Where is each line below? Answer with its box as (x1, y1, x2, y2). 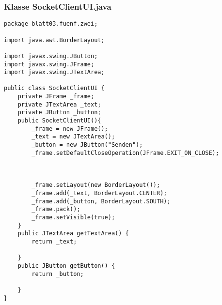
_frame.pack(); (32, 206, 80, 213)
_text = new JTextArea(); (32, 133, 115, 140)
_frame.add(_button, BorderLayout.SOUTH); (32, 198, 171, 205)
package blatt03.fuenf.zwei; (4, 20, 98, 28)
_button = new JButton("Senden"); (32, 141, 143, 149)
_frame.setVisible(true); (32, 213, 115, 221)
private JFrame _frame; (17, 93, 95, 100)
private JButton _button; (17, 109, 101, 116)
